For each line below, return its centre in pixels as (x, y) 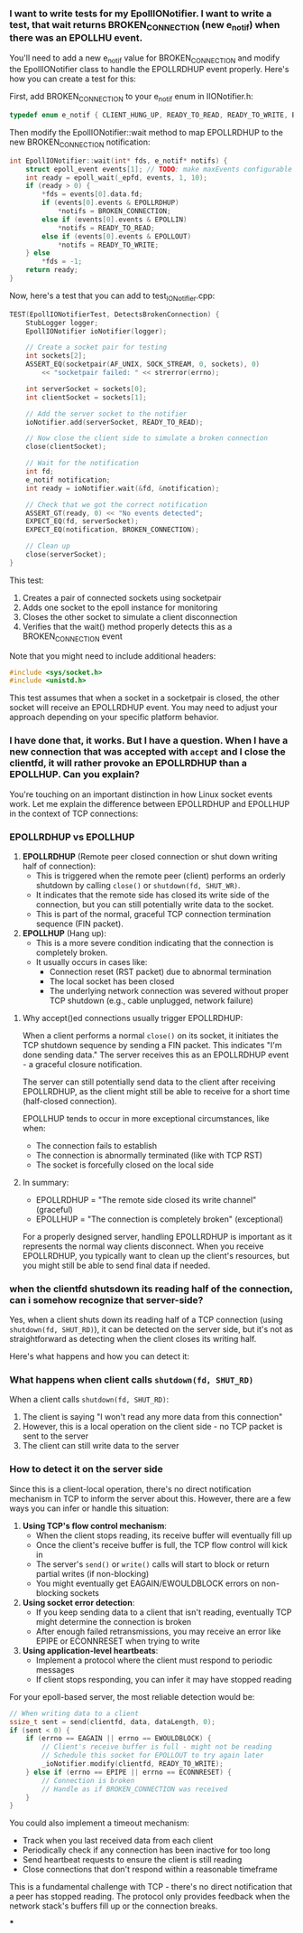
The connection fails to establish (96, 1145)
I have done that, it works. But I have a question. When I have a (149, 741)
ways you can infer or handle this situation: (89, 1508)
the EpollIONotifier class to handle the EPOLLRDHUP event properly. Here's (149, 70)
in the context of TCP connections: (74, 813)
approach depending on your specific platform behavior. (114, 718)
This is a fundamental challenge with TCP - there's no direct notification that (151, 1887)
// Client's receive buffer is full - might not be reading (157, 1747)
